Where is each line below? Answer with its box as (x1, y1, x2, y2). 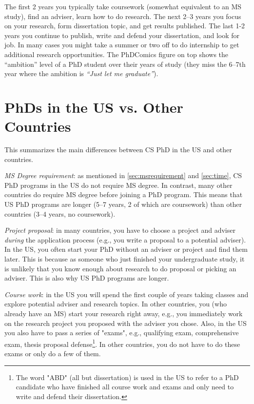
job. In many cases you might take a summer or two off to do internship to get (4, 40, 239, 50)
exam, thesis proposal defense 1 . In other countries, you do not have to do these (4, 337, 240, 349)
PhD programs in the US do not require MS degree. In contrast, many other (4, 180, 233, 190)
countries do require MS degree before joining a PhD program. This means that (4, 189, 243, 200)
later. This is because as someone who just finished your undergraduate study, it (4, 254, 245, 263)
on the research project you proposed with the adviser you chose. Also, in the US (4, 318, 247, 328)
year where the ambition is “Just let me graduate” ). (4, 68, 158, 79)
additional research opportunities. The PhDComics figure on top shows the (4, 49, 229, 59)
